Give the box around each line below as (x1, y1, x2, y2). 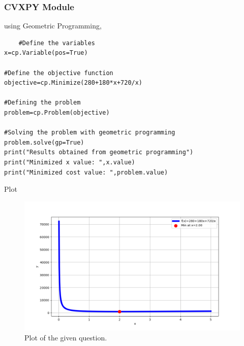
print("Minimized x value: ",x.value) (4, 158, 135, 166)
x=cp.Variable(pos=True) (4, 49, 88, 57)
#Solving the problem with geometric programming (4, 129, 175, 136)
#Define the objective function (4, 69, 113, 77)
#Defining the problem (4, 99, 81, 107)
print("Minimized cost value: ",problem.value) (4, 168, 168, 176)
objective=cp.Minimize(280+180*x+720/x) (4, 79, 143, 87)
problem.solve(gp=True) (4, 139, 84, 146)
